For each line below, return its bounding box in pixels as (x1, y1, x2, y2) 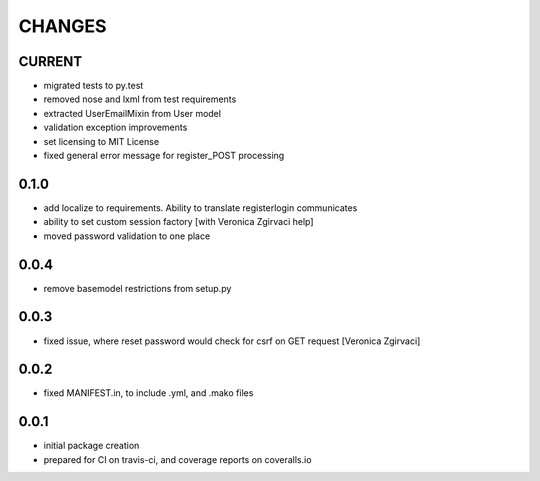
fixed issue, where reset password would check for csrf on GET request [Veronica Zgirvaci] (43, 335, 421, 347)
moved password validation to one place (43, 230, 211, 242)
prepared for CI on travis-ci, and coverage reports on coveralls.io (43, 453, 312, 465)
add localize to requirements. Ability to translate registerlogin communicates (43, 201, 358, 214)
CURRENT (18, 53, 83, 70)
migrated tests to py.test (43, 80, 144, 92)
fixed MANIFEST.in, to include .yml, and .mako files (43, 387, 254, 399)
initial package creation (43, 440, 140, 452)
